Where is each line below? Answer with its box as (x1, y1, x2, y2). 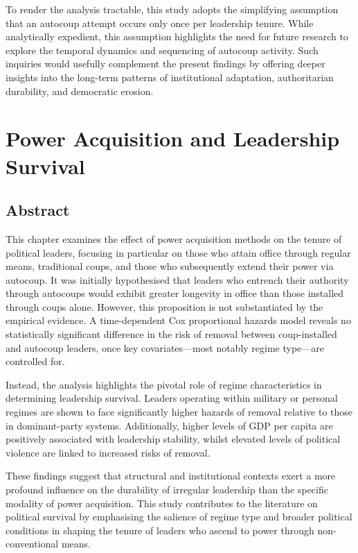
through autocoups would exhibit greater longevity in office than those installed (6, 286, 344, 300)
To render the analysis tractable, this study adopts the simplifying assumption (6, 2, 339, 16)
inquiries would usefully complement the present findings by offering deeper (6, 56, 325, 71)
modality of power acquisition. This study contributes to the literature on (6, 495, 318, 510)
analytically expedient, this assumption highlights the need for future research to (6, 29, 348, 44)
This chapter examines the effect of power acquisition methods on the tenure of (6, 231, 342, 246)
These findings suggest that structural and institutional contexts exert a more (6, 468, 336, 483)
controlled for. (6, 354, 65, 368)
